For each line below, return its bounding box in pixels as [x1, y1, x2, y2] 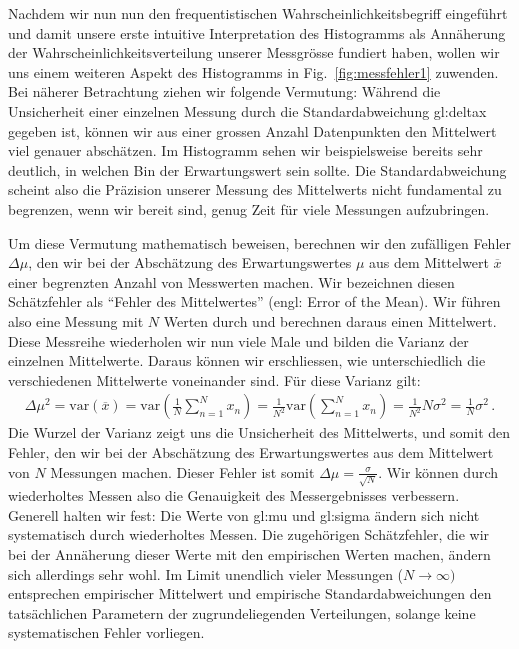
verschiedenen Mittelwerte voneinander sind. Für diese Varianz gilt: [8, 369, 421, 390]
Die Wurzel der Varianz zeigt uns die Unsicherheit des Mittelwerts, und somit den [8, 422, 511, 443]
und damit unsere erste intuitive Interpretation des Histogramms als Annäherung [8, 22, 506, 43]
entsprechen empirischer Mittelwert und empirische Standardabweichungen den [8, 583, 492, 604]
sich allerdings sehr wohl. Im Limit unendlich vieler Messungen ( [8, 563, 404, 584]
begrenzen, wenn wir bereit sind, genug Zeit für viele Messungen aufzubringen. [8, 198, 490, 219]
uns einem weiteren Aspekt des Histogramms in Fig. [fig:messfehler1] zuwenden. [8, 61, 499, 82]
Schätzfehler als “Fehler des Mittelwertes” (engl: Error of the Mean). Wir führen [8, 291, 501, 312]
